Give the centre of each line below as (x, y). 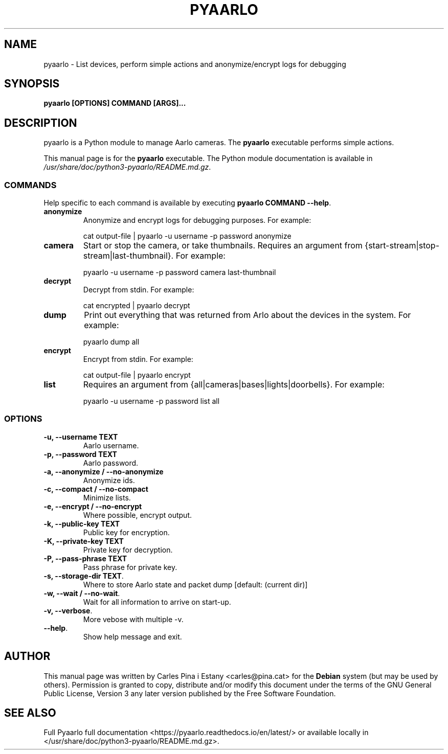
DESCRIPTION (41, 123)
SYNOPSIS (32, 84)
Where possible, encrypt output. (137, 515)
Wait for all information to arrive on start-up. (157, 602)
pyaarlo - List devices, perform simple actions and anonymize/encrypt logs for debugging (195, 64)
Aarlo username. (111, 445)
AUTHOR (27, 656)
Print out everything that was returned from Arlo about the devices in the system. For (248, 315)
